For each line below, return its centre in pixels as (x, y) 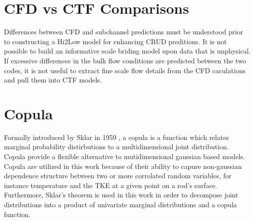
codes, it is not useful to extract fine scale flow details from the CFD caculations (125, 70)
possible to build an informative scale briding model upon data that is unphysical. (127, 51)
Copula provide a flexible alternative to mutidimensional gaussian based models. (125, 156)
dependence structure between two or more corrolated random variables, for (118, 176)
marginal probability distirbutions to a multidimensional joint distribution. (116, 147)
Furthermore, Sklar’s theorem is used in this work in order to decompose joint (121, 195)
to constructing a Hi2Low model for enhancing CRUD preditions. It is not (115, 41)
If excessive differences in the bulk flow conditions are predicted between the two (125, 60)
